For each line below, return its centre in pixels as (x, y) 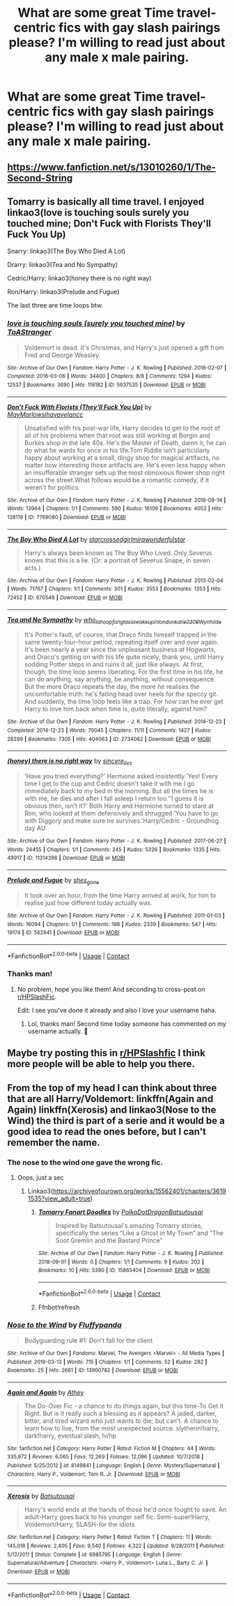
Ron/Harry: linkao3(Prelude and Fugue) (63, 292)
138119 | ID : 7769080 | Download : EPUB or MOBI (67, 517)
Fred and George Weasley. (62, 355)
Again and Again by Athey (46, 1392)
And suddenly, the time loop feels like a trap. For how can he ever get (124, 702)
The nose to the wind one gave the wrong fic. (85, 1162)
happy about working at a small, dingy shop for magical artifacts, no (122, 457)
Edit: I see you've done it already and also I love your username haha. (117, 1010)
